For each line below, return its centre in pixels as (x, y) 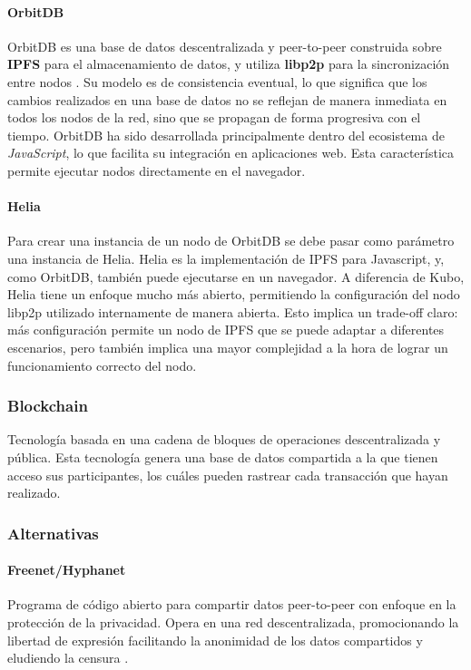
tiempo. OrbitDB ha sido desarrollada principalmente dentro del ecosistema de (226, 135)
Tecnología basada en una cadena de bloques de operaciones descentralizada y (224, 439)
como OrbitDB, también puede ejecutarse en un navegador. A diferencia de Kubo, (236, 276)
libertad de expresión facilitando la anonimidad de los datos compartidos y (215, 640)
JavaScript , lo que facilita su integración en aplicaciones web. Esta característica (231, 153)
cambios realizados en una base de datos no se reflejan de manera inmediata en (227, 99)
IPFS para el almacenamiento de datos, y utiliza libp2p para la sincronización (229, 64)
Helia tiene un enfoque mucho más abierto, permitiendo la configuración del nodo (234, 294)
